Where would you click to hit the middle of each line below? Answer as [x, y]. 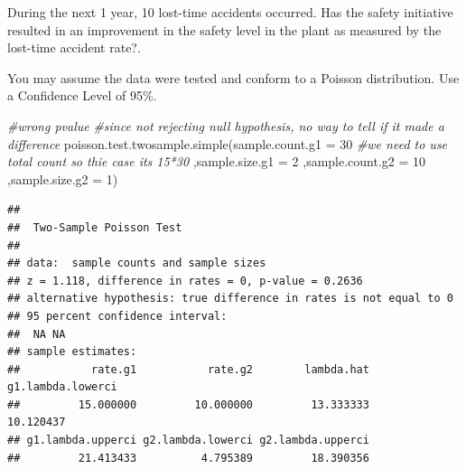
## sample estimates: [72, 352]
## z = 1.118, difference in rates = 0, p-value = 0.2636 [185, 281]
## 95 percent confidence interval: [117, 316]
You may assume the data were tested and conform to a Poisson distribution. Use [233, 77]
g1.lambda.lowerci [62, 387]
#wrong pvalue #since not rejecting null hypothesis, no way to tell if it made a [226, 125]
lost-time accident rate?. [74, 47]
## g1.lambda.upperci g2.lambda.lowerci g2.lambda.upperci [188, 441]
